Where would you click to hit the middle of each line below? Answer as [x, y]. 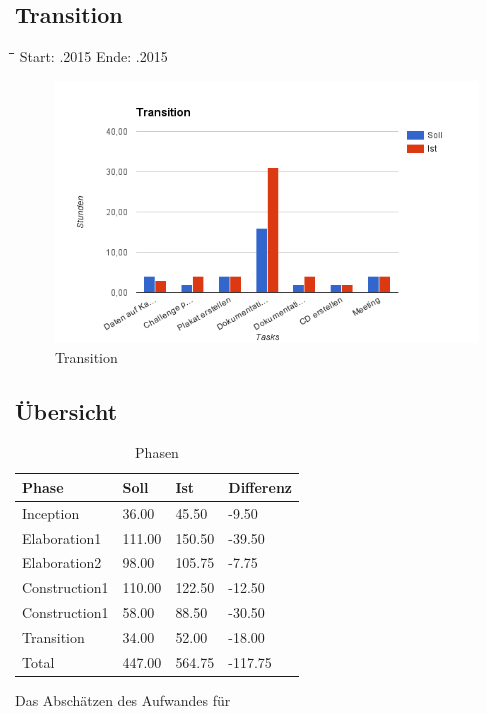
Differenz [260, 486]
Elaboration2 [62, 562]
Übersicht [66, 410]
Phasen [157, 452]
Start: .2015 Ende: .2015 [93, 56]
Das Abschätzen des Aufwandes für [123, 699]
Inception [51, 512]
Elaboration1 [62, 537]
